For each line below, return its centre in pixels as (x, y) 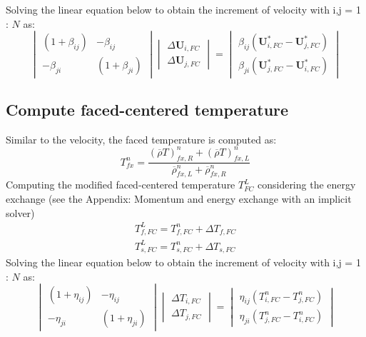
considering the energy (306, 185)
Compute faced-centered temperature (147, 109)
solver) (20, 212)
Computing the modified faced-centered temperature (121, 185)
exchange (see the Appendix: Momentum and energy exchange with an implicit (179, 198)
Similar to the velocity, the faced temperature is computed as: (141, 139)
